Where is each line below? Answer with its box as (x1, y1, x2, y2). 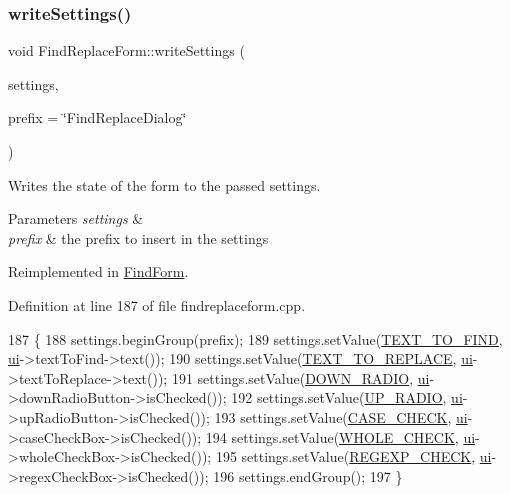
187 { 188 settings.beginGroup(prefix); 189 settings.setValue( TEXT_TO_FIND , (8, 328, 503, 349)
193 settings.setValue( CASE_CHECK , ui (214, 406, 468, 427)
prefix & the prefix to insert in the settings (8, 227, 269, 248)
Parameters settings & (8, 208, 144, 229)
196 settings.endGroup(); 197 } (213, 465, 403, 486)
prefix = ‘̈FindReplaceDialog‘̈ (8, 107, 187, 128)
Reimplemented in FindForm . (8, 261, 189, 282)
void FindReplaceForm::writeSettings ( (8, 40, 245, 61)
